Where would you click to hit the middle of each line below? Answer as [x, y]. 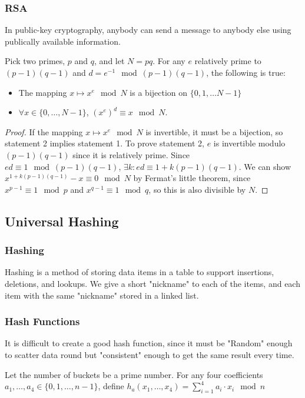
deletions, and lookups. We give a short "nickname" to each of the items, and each [152, 283]
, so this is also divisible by [197, 189]
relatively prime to [228, 61]
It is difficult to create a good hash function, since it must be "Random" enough [149, 343]
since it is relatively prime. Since [131, 154]
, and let [110, 61]
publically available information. [63, 41]
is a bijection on [159, 92]
